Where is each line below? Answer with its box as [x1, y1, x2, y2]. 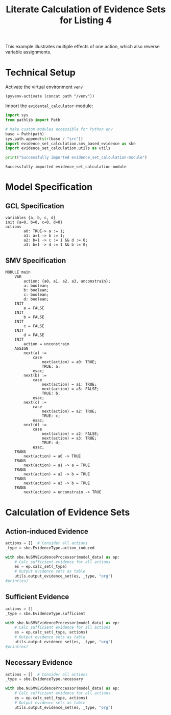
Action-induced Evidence [5, 527, 88, 535]
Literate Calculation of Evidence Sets [6, 4, 166, 15]
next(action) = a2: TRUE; [41, 409, 97, 414]
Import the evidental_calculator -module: [5, 103, 93, 109]
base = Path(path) [5, 131, 44, 136]
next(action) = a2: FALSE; [41, 431, 100, 436]
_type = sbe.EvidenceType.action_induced [5, 545, 95, 550]
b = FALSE [23, 314, 44, 320]
